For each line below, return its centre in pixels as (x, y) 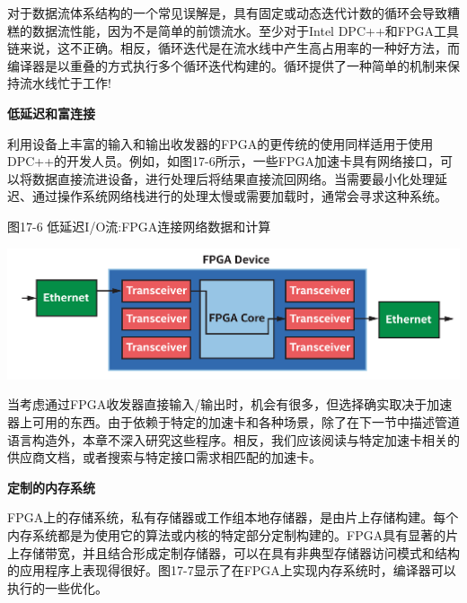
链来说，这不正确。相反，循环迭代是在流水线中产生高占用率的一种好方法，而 (233, 48)
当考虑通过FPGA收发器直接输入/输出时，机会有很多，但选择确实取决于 (217, 404)
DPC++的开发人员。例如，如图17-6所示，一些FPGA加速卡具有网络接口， (224, 161)
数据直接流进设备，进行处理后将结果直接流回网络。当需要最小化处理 (233, 178)
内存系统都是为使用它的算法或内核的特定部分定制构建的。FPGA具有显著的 (227, 535)
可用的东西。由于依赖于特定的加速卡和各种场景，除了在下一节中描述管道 (246, 422)
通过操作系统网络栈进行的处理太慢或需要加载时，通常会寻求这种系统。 (239, 196)
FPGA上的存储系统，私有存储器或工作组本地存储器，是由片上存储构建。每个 (233, 517)
